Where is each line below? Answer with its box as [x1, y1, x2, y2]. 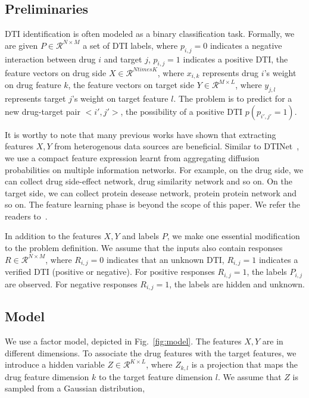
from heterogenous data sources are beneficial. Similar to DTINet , [54, 140, 299, 152]
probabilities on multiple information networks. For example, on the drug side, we [5, 163, 304, 176]
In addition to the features [5, 230, 101, 242]
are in [262, 335, 283, 347]
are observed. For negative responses [5, 277, 138, 290]
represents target [5, 92, 66, 105]
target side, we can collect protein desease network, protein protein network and [5, 186, 297, 199]
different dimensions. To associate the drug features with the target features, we [5, 346, 296, 359]
